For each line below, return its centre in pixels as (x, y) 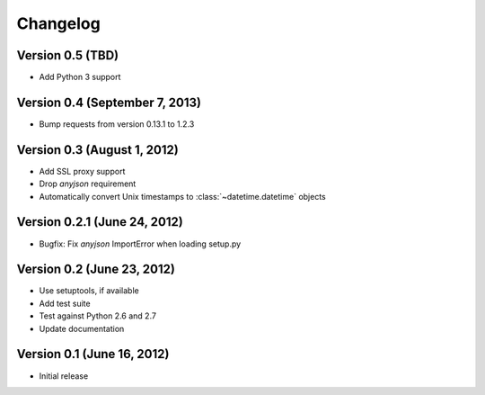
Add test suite (65, 303)
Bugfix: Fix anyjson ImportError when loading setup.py (140, 244)
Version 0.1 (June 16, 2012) (93, 354)
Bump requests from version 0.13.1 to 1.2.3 (117, 124)
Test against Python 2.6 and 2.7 (98, 316)
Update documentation (82, 328)
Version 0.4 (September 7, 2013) (109, 102)
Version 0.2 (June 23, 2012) (96, 269)
